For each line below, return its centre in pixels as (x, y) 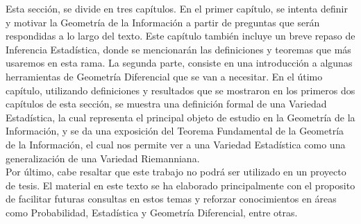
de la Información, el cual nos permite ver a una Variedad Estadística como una (176, 144)
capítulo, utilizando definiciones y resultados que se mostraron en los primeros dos (180, 90)
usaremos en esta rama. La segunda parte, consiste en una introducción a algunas (179, 63)
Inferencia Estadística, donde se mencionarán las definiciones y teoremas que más (178, 49)
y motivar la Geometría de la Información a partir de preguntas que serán (163, 22)
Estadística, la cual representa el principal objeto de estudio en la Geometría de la (180, 117)
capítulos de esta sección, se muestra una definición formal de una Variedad (166, 104)
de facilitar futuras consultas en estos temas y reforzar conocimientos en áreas (171, 199)
